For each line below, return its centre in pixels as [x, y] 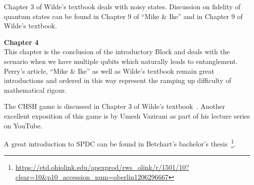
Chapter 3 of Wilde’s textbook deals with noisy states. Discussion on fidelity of [122, 6]
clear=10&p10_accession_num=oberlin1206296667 [92, 176]
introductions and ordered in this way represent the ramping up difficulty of [118, 80]
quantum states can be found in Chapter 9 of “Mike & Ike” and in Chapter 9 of [123, 16]
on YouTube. [23, 125]
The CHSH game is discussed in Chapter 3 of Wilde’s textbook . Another [115, 106]
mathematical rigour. [35, 90]
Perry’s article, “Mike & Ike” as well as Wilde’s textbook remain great [109, 71]
